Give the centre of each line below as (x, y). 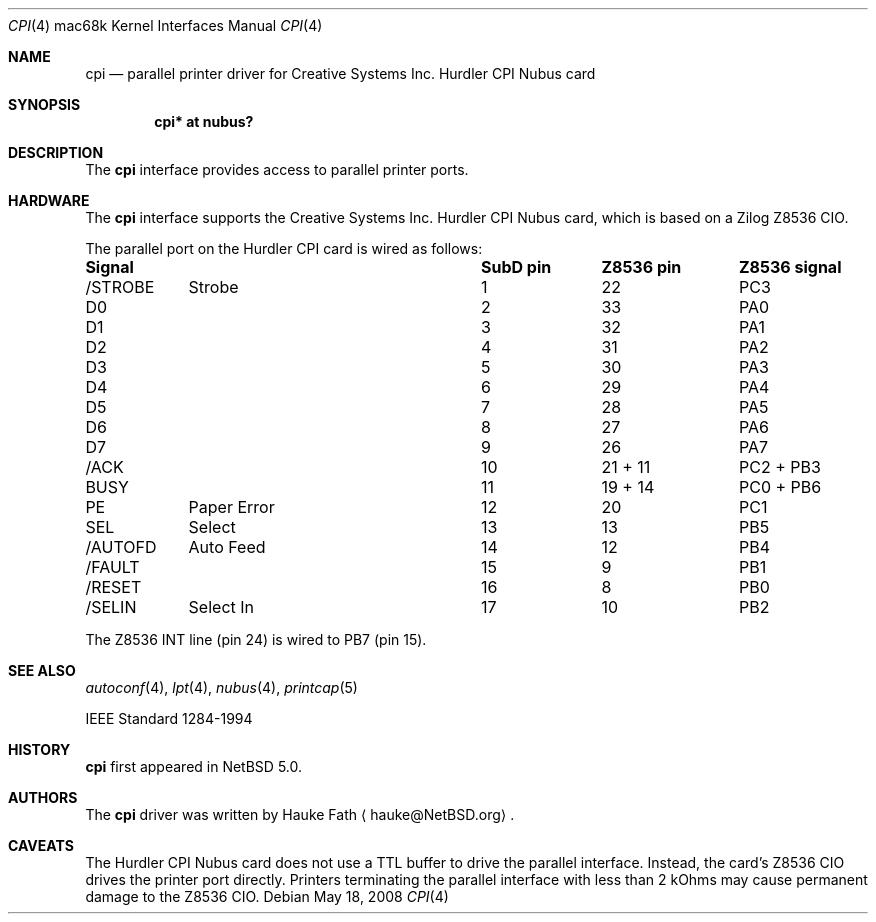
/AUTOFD (121, 547)
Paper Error (231, 507)
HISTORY (39, 749)
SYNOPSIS (44, 104)
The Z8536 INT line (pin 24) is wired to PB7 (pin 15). (256, 639)
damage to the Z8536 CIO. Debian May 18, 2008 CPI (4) (267, 896)
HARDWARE (49, 200)
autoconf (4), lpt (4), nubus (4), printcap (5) (221, 687)
